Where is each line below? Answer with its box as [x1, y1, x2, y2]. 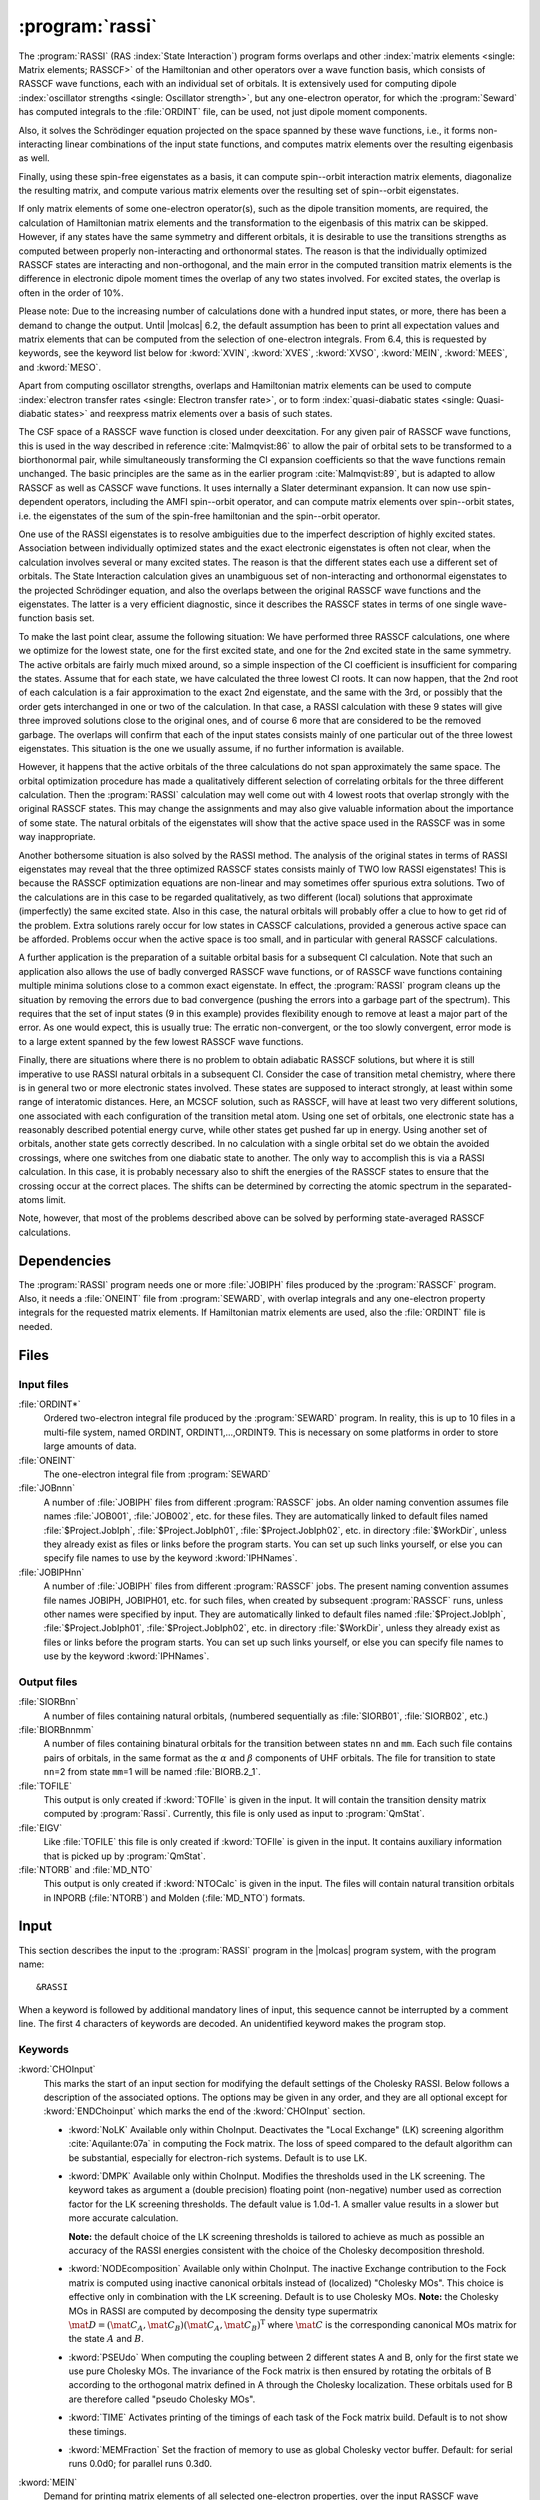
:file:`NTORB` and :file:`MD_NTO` [18, 1863, 154, 1875]
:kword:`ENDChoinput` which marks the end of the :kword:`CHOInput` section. [43, 2105, 366, 2117]
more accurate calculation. [68, 2212, 179, 2224]
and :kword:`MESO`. [18, 361, 102, 373]
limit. [46, 1194, 67, 1206]
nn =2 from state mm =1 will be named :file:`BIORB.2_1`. [43, 1766, 262, 1778]
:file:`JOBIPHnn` [18, 1566, 85, 1578]
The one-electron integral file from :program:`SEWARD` [43, 1468, 272, 1480]
